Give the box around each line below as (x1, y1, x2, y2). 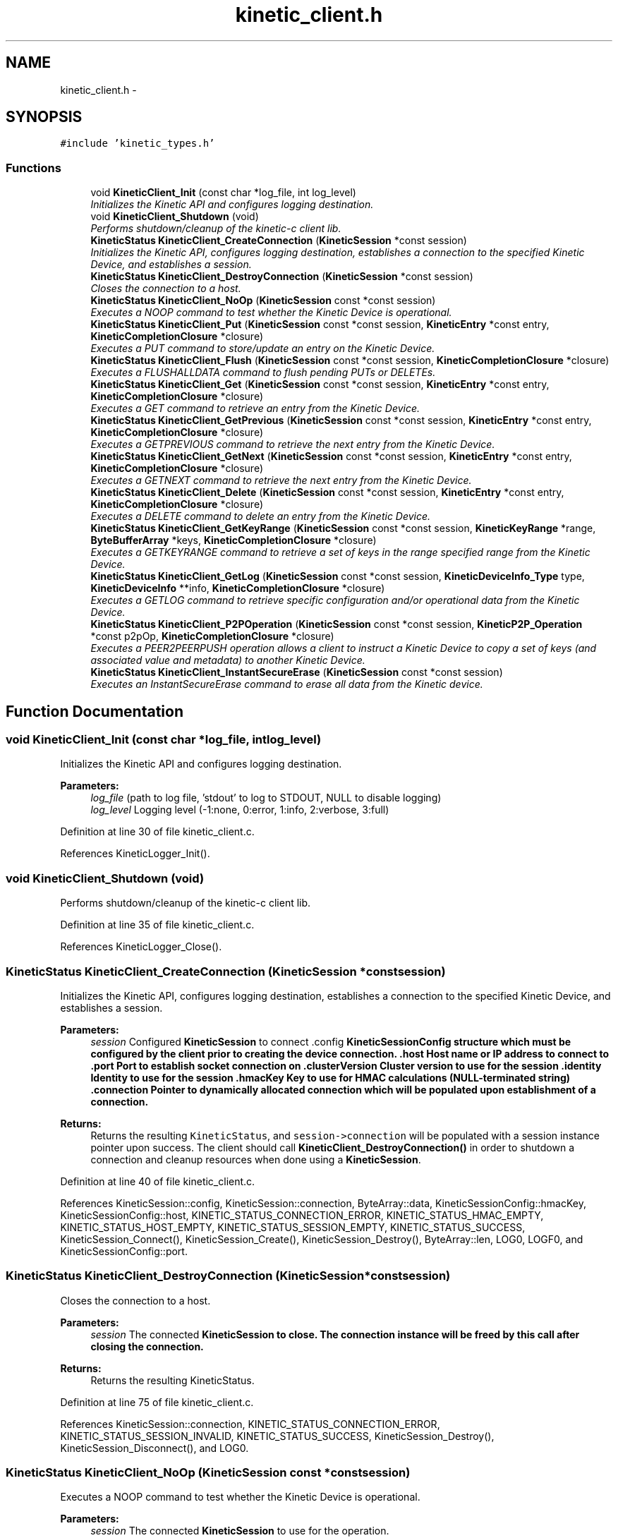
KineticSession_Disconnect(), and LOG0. (60, 1441, 249, 1454)
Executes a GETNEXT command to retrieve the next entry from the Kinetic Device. (90, 474, 472, 487)
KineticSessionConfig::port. (60, 1245, 188, 1257)
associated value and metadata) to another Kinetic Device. (90, 654, 365, 667)
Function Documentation (6, 702, 183, 720)
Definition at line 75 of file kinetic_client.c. (60, 1395, 254, 1408)
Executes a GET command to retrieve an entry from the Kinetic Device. (90, 402, 420, 415)
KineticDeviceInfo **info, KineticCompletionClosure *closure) (90, 582, 385, 595)
